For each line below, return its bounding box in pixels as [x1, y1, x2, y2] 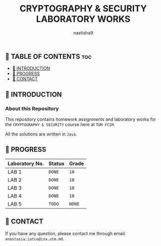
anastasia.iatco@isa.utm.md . [5, 236, 64, 242]
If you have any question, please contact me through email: [5, 230, 126, 236]
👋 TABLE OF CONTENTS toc [5, 52, 92, 61]
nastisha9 [73, 30, 93, 36]
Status [49, 160, 64, 167]
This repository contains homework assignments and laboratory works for [5, 117, 156, 123]
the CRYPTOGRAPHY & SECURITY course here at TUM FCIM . [5, 122, 115, 127]
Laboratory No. [7, 160, 44, 167]
